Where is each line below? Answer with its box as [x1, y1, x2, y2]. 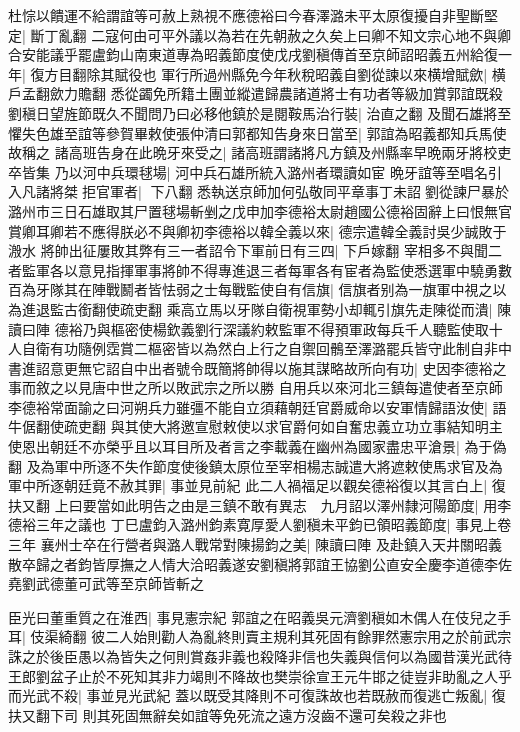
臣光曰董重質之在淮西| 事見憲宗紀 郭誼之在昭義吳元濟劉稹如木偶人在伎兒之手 [8, 606, 512, 627]
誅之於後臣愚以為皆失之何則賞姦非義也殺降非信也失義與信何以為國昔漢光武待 [8, 646, 512, 666]
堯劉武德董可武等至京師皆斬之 [8, 573, 204, 594]
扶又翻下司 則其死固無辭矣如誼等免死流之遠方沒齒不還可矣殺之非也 [8, 704, 447, 725]
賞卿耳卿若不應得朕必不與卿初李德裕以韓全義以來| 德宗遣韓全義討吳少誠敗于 [8, 220, 507, 241]
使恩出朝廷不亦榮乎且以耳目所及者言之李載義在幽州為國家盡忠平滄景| [8, 436, 460, 457]
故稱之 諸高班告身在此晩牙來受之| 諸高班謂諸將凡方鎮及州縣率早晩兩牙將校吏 [8, 142, 512, 163]
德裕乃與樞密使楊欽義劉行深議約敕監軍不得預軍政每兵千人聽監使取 [54, 318, 489, 339]
